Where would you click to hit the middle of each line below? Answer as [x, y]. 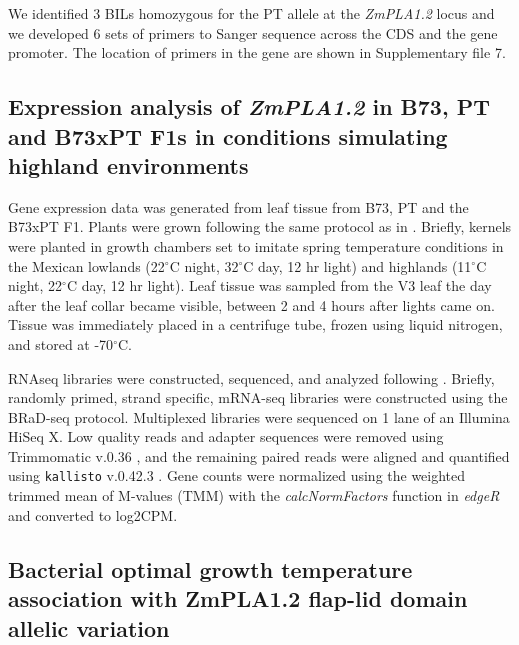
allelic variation [89, 627]
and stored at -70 [61, 343]
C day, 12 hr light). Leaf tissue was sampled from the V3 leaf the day [279, 285]
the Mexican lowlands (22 [86, 265]
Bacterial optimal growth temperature [210, 568]
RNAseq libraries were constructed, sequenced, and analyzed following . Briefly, [251, 377]
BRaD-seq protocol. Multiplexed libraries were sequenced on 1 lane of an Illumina [259, 416]
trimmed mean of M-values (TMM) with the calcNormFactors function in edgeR [254, 495]
